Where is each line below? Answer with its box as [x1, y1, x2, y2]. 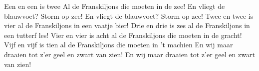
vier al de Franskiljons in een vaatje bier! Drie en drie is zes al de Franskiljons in [4, 20, 250, 31]
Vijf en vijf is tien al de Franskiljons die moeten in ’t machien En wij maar [4, 39, 233, 50]
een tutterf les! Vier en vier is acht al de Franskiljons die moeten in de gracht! [4, 30, 242, 40]
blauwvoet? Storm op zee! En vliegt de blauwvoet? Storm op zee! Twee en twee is [4, 10, 254, 21]
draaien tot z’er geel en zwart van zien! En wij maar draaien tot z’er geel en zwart [4, 49, 255, 59]
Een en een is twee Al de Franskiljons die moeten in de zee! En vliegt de [4, 1, 225, 11]
